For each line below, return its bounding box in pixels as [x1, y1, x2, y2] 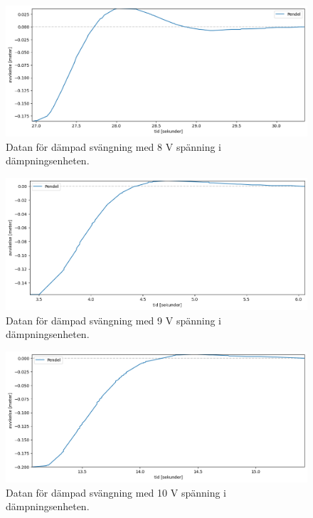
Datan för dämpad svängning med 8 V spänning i [6, 139, 221, 154]
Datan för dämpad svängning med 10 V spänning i [6, 485, 226, 499]
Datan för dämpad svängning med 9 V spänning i [6, 312, 221, 327]
